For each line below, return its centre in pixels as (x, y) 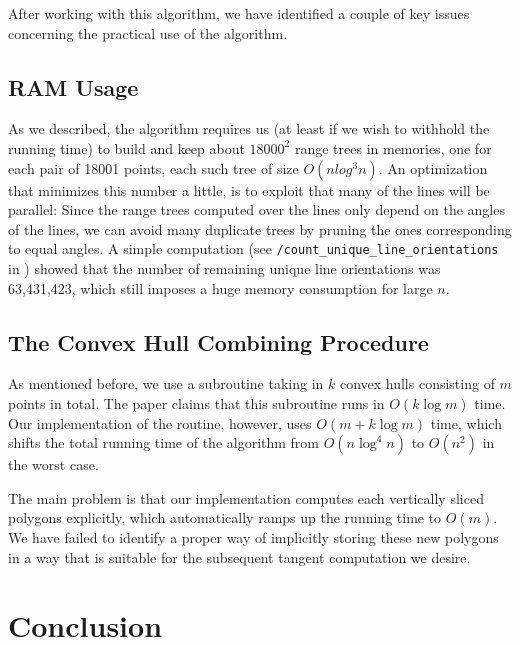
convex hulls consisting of (417, 383)
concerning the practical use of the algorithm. (148, 32)
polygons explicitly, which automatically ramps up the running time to (225, 517)
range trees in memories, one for (393, 147)
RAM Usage (73, 86)
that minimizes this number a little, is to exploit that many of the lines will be (249, 189)
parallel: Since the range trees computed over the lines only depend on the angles (256, 209)
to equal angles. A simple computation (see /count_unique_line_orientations (253, 248)
